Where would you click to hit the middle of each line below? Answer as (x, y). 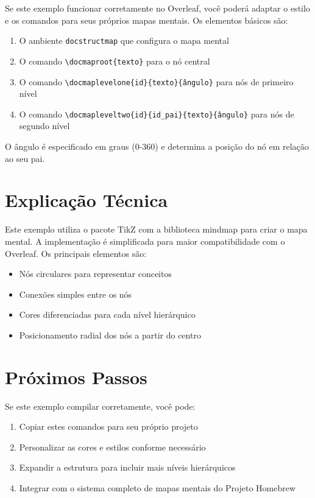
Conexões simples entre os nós (76, 294)
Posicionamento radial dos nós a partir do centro (110, 335)
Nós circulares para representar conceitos (95, 274)
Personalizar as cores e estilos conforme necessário (112, 447)
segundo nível (44, 126)
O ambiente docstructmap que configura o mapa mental (124, 40)
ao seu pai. (25, 158)
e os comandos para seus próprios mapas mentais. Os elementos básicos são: (147, 20)
